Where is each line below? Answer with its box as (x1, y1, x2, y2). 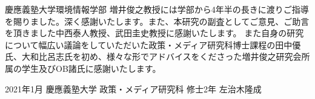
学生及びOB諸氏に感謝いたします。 (21, 62, 161, 74)
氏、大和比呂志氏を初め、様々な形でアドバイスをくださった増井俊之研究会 (5, 50, 302, 63)
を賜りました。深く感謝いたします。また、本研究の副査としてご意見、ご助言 (5, 14, 310, 27)
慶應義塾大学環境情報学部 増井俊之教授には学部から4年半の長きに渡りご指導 (5, 3, 309, 15)
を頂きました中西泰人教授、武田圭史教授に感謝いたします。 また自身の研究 (5, 27, 304, 39)
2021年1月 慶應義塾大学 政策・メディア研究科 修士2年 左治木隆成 (5, 82, 262, 95)
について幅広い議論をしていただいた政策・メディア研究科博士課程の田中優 (5, 38, 301, 51)
